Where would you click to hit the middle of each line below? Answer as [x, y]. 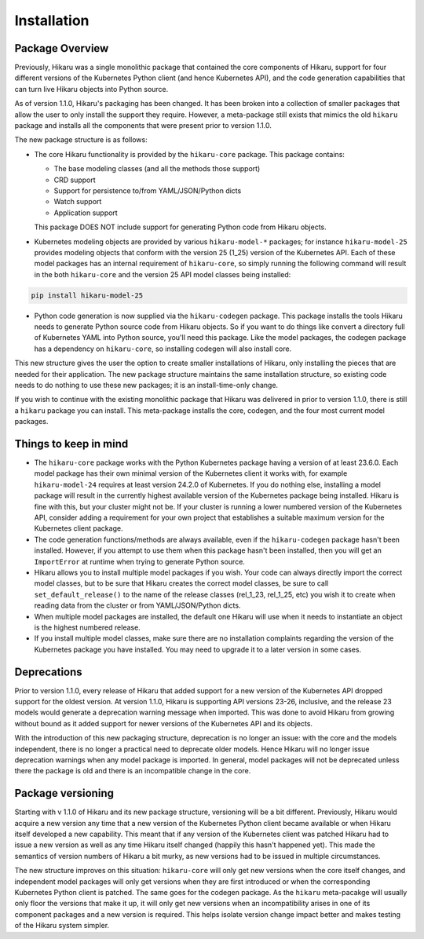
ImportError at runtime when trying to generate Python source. [139, 561]
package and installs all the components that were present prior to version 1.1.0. [143, 126]
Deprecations [48, 672]
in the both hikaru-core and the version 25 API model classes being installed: [163, 274]
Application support [86, 213]
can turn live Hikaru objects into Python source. [91, 89]
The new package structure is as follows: [81, 140]
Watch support [78, 202]
